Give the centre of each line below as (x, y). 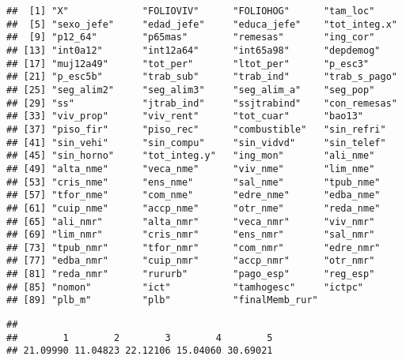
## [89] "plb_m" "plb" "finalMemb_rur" (162, 300)
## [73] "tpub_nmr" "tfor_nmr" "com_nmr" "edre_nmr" (193, 247)
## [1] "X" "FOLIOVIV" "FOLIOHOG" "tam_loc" (191, 11)
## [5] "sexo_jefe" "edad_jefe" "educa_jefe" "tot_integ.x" (202, 24)
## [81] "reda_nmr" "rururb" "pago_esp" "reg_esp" (191, 274)
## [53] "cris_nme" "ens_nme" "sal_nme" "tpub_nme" (193, 182)
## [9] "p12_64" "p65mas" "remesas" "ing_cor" (191, 37)
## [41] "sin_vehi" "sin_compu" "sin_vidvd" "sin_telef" (196, 142)
